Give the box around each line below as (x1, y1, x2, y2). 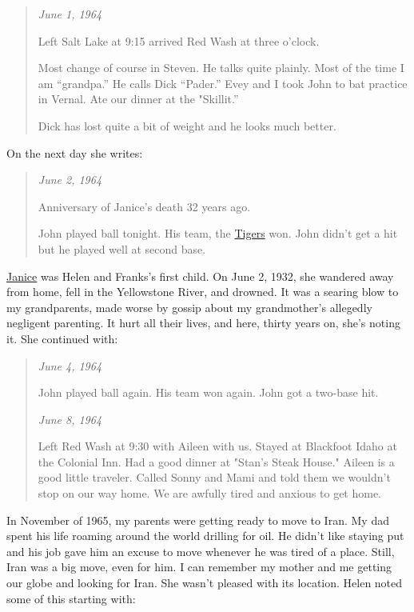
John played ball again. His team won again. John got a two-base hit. (38, 384, 379, 401)
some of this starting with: (6, 590, 136, 606)
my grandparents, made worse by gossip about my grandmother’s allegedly (6, 298, 372, 315)
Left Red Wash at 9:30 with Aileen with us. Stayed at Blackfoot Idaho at (38, 438, 397, 454)
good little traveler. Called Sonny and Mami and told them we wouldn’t (38, 469, 391, 486)
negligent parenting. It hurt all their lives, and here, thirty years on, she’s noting (6, 314, 400, 331)
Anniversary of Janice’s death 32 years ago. (38, 198, 251, 214)
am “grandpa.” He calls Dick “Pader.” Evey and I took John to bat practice (38, 74, 408, 91)
